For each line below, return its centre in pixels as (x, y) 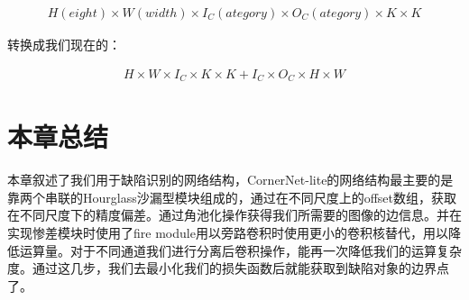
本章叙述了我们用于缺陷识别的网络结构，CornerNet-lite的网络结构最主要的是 (230, 180)
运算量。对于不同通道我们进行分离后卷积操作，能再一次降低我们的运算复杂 (240, 250)
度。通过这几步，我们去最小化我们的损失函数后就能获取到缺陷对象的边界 (222, 268)
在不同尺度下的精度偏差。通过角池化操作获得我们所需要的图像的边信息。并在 (234, 215)
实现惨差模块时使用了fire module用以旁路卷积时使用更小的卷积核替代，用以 (228, 233)
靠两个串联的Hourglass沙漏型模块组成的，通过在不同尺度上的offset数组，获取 (232, 197)
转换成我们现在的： (64, 45)
